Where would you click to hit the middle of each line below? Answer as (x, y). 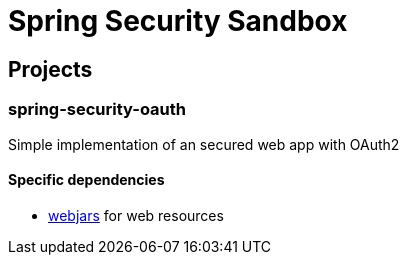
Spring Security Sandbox (178, 21)
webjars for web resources (136, 215)
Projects (50, 69)
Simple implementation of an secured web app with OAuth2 (204, 144)
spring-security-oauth (97, 109)
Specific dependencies (86, 180)
